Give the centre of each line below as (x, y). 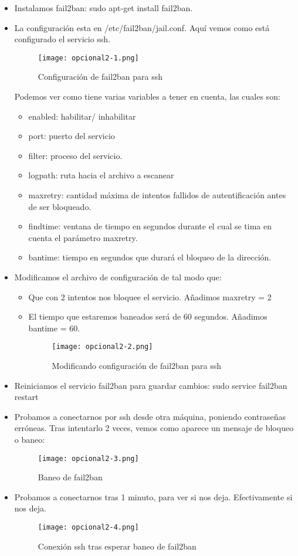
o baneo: (30, 439)
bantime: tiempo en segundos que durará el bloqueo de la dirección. (150, 257)
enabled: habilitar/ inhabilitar (82, 116)
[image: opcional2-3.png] (88, 458)
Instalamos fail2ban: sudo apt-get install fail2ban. (104, 8)
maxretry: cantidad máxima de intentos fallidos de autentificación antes (157, 195)
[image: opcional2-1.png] (88, 58)
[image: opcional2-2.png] (102, 347)
